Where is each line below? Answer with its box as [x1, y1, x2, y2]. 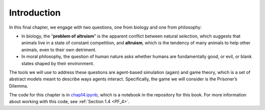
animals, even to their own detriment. [21, 47, 97, 53]
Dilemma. [9, 83, 28, 89]
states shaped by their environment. [21, 60, 94, 66]
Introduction [9, 7, 61, 18]
